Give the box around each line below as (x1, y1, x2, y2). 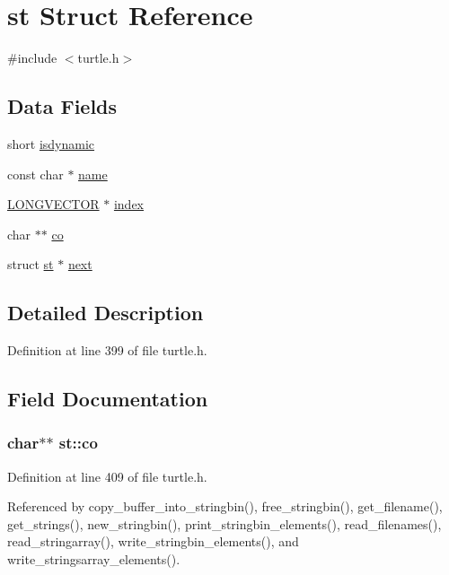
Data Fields (7, 92, 118, 120)
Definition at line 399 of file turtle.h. (7, 341, 207, 360)
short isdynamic (7, 134, 95, 152)
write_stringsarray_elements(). (7, 550, 180, 569)
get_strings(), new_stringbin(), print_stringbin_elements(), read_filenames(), (7, 514, 442, 533)
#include (7, 48, 57, 67)
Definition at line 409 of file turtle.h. (7, 466, 207, 485)
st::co (58, 431, 98, 454)
